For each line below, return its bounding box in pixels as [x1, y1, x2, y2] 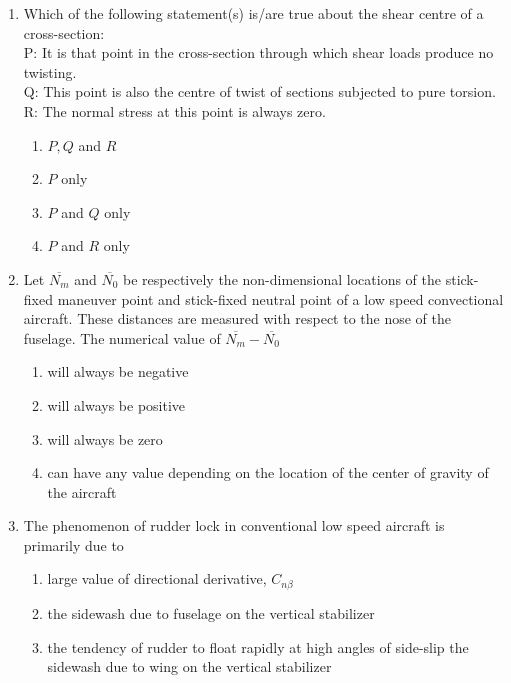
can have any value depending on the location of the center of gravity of [47, 462, 489, 483]
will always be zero [47, 428, 163, 449]
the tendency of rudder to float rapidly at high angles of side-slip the [47, 636, 469, 657]
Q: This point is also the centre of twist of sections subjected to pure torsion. [23, 81, 496, 102]
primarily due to [23, 534, 124, 555]
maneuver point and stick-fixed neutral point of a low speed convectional [57, 288, 504, 309]
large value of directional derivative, [47, 568, 267, 589]
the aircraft [47, 481, 117, 502]
